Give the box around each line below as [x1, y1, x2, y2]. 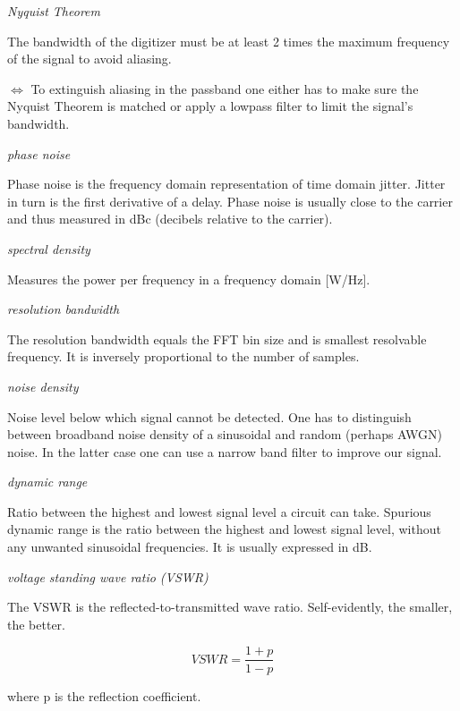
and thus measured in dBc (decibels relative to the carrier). [7, 209, 333, 228]
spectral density [7, 239, 90, 258]
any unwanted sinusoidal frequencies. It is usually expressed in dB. [7, 537, 372, 556]
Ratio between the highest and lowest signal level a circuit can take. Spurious [7, 502, 431, 521]
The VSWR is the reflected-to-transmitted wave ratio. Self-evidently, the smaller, [7, 597, 453, 616]
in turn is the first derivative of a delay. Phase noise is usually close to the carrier [7, 191, 453, 210]
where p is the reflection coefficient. [7, 686, 201, 705]
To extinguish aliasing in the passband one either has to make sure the [30, 79, 419, 97]
